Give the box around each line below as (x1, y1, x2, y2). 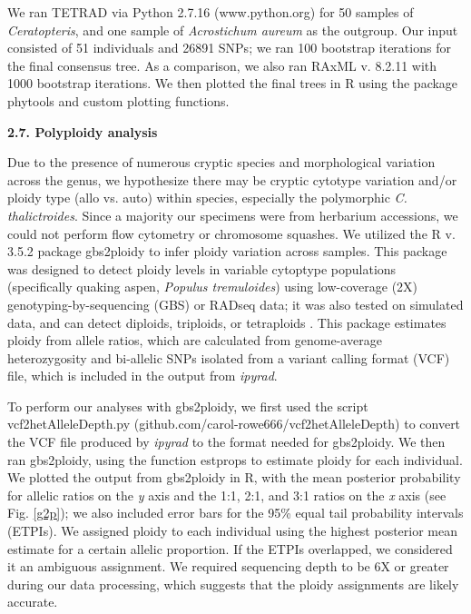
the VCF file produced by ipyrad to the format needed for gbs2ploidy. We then (7, 432, 446, 451)
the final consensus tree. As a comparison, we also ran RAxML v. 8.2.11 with (7, 55, 437, 74)
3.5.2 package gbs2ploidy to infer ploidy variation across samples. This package (7, 242, 447, 261)
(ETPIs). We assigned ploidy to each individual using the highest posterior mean (7, 521, 458, 540)
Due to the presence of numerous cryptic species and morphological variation (7, 153, 436, 172)
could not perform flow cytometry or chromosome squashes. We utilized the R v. (7, 223, 456, 243)
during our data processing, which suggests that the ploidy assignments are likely (7, 574, 459, 593)
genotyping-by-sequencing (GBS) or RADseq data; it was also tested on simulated (7, 294, 464, 313)
